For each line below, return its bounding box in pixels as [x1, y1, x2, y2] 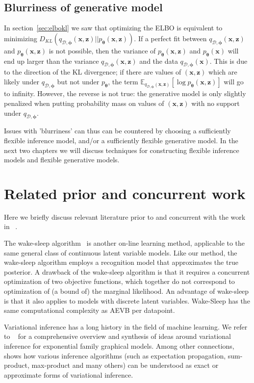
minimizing [4, 33, 37, 43]
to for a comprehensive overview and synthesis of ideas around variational [4, 331, 231, 341]
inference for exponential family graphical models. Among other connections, [4, 341, 234, 351]
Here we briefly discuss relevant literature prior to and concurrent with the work [4, 211, 246, 222]
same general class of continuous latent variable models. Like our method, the [4, 247, 237, 257]
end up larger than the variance [4, 55, 99, 66]
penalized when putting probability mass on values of [4, 98, 164, 108]
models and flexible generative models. [4, 154, 120, 165]
